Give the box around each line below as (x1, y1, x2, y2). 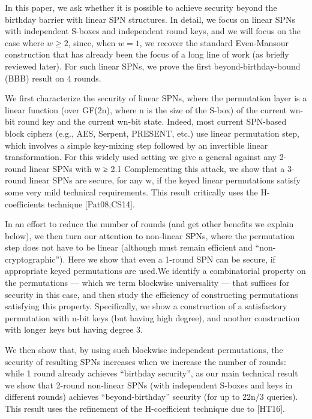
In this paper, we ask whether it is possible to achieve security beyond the (5, 1, 277, 13)
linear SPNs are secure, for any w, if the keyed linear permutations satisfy (29, 174, 301, 186)
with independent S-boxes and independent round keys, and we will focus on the (5, 25, 301, 37)
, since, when (68, 36, 116, 49)
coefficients (5, 197, 45, 210)
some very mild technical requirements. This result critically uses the (5, 185, 258, 198)
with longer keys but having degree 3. (5, 323, 143, 336)
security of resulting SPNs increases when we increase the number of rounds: (5, 355, 286, 367)
